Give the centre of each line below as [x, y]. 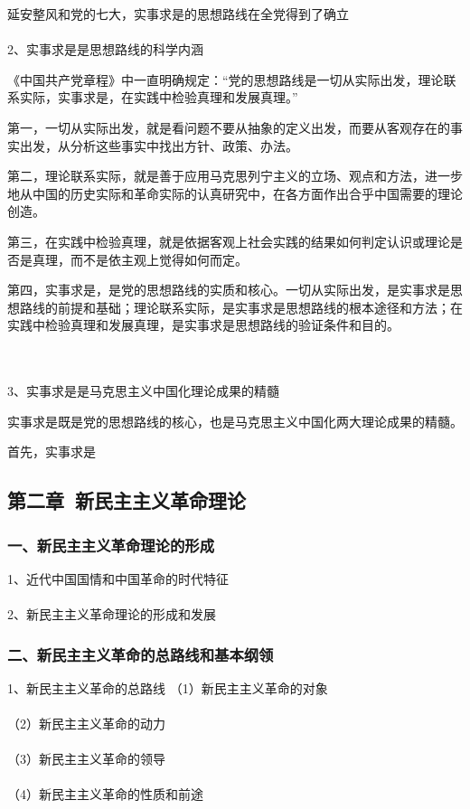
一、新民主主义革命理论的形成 [111, 545]
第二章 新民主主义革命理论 [127, 500]
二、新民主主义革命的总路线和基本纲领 [141, 654]
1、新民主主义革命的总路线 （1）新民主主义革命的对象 [168, 687]
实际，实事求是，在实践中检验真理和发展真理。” [159, 97]
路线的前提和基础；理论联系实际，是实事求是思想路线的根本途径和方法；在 [241, 307]
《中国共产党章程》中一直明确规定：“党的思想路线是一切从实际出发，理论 [226, 79]
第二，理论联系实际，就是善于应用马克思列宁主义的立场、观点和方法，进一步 [235, 176]
